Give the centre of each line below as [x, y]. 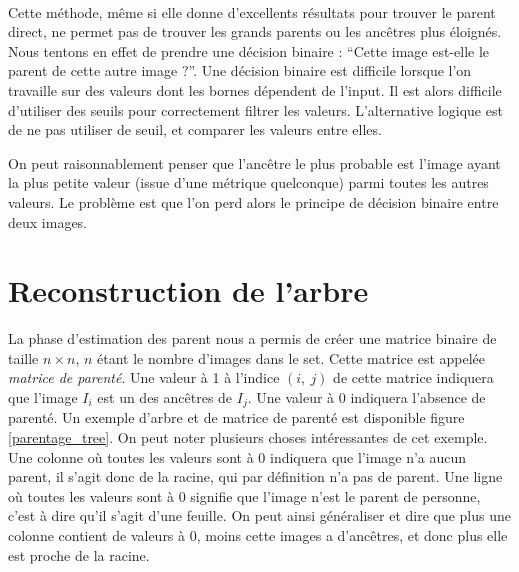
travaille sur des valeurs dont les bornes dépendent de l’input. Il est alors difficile [255, 89]
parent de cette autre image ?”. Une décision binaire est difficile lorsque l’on [240, 70]
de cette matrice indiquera [413, 377]
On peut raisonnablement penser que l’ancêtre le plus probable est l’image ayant [254, 162]
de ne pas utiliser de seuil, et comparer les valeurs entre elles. [195, 129]
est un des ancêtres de [165, 397]
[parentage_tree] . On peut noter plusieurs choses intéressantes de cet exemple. [248, 437]
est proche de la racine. [79, 554]
